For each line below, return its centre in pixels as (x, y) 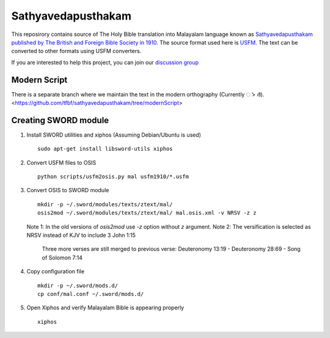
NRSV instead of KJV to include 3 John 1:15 (81, 236)
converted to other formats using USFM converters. (76, 51)
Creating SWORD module (60, 120)
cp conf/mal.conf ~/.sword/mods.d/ (91, 294)
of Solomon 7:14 (62, 257)
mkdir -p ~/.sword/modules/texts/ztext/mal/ (105, 204)
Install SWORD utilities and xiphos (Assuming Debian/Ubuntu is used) (114, 135)
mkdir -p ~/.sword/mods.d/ (78, 286)
